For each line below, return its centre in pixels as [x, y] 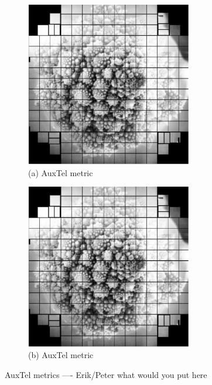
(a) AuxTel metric [61, 172]
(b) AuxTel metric [61, 355]
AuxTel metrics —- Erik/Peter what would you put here [106, 374]
